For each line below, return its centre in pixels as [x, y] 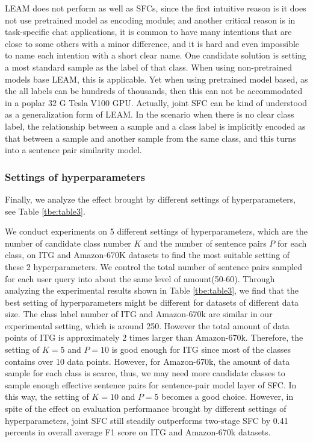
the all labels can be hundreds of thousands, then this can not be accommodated [154, 91]
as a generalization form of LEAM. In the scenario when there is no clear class [150, 114]
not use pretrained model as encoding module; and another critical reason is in [150, 20]
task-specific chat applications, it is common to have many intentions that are [148, 32]
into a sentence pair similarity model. [73, 150]
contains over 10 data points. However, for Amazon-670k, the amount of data [147, 361]
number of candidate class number [68, 243]
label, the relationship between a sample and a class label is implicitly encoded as [155, 126]
